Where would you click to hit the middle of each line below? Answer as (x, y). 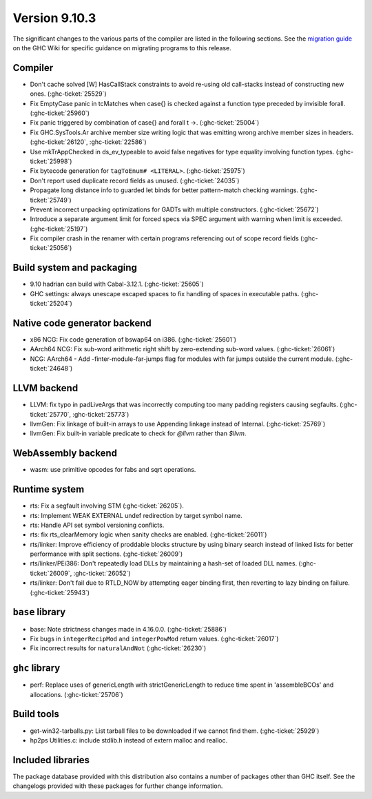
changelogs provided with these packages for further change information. (118, 786)
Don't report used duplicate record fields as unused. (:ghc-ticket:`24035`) (135, 180)
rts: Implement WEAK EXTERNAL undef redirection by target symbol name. (136, 515)
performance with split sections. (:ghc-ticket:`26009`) (106, 554)
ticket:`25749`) (51, 200)
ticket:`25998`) (51, 161)
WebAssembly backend (65, 454)
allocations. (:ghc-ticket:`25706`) (76, 694)
